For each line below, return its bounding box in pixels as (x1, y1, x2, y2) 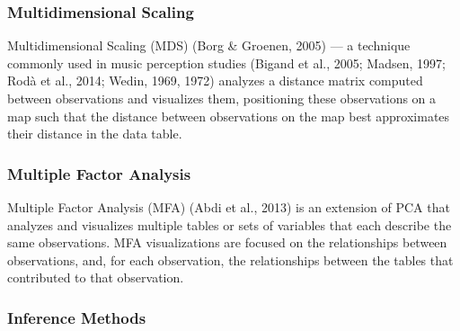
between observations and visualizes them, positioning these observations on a (7, 89, 437, 107)
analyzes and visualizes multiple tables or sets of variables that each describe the (7, 215, 452, 234)
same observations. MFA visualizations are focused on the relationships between (7, 233, 447, 252)
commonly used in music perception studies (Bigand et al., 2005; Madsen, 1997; (7, 53, 446, 72)
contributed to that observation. (7, 268, 184, 287)
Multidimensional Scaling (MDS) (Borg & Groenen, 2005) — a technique (7, 36, 411, 55)
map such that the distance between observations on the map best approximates (7, 106, 450, 125)
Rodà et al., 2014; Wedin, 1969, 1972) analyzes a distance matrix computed (7, 71, 423, 90)
